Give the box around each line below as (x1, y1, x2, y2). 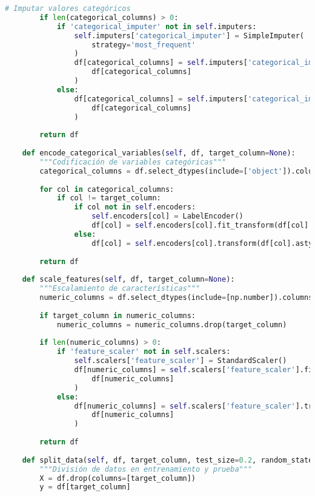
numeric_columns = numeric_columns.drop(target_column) (56, 320, 287, 329)
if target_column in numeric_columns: (39, 311, 196, 320)
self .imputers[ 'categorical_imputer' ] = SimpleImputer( (74, 31, 305, 40)
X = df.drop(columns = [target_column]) (39, 474, 196, 483)
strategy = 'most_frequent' (91, 40, 196, 49)
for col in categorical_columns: (39, 185, 174, 194)
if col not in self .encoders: (74, 203, 196, 212)
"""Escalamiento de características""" (39, 284, 201, 293)
